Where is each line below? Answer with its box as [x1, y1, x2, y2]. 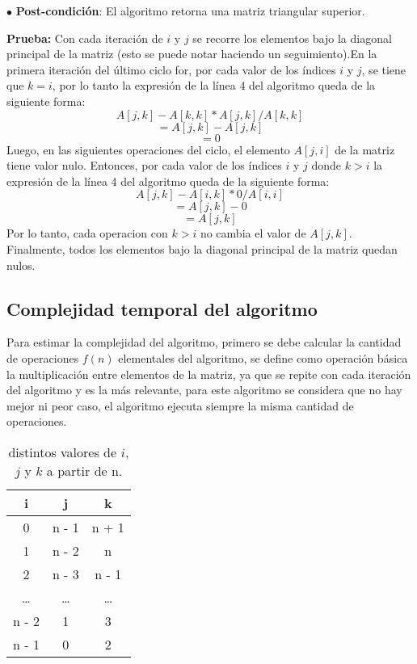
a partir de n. [46, 460, 123, 480]
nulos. [6, 256, 36, 273]
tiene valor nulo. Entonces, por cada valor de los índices [6, 157, 282, 174]
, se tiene [361, 61, 406, 78]
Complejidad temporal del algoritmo [6, 296, 318, 321]
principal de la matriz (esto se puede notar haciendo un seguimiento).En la [6, 45, 377, 62]
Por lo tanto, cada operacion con [6, 225, 168, 242]
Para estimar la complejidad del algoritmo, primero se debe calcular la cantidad [6, 334, 402, 351]
